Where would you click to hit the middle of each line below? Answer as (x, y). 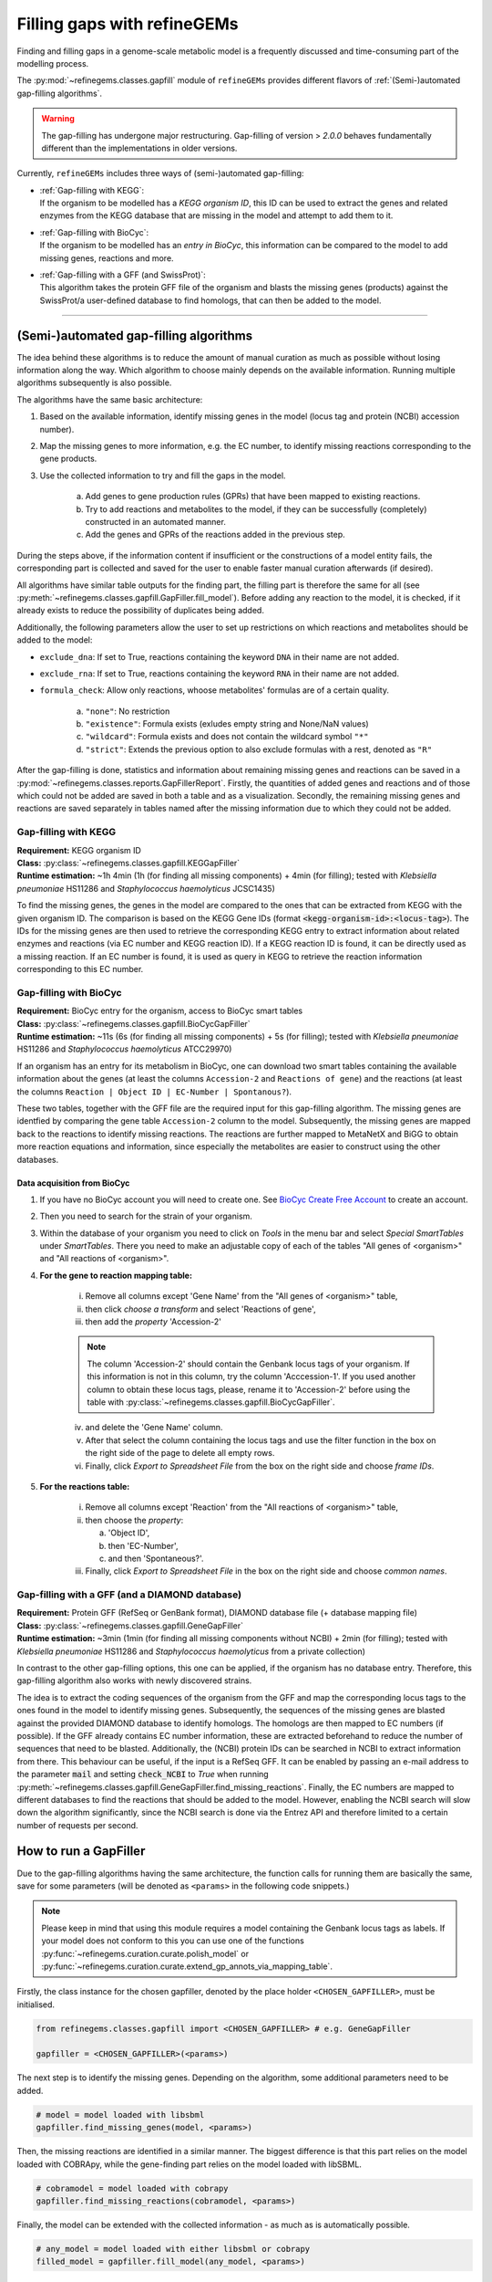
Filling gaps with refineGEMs (128, 24)
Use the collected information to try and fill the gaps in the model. (163, 476)
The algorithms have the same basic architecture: (110, 399)
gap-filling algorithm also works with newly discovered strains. (134, 1680)
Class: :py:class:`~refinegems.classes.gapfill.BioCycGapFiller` (133, 1023)
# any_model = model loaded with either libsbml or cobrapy (173, 2249)
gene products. (68, 459)
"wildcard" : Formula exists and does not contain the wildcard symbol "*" (227, 737)
